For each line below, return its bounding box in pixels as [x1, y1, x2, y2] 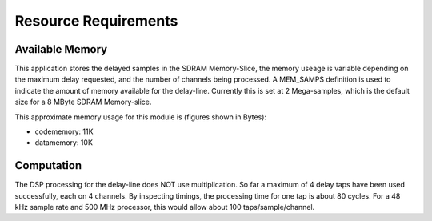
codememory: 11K [34, 127, 94, 136]
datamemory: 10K [34, 138, 94, 147]
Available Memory [14, 42, 108, 56]
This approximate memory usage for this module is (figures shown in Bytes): [14, 112, 267, 122]
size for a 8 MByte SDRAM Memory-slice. [14, 97, 152, 107]
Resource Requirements [14, 12, 178, 30]
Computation [14, 159, 82, 172]
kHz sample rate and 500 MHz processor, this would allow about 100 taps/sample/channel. [14, 203, 315, 212]
